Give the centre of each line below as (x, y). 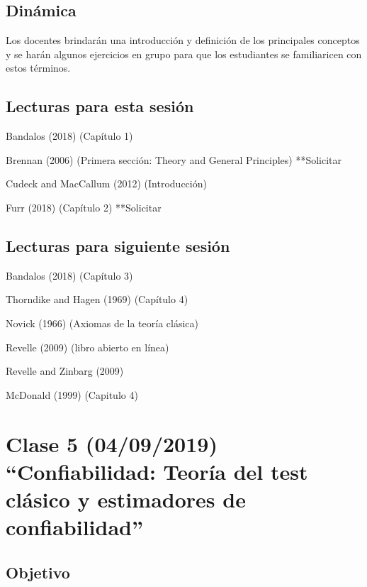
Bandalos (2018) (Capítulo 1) (69, 136)
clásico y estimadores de (126, 499)
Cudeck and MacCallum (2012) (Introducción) (106, 183)
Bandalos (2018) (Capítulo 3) (69, 275)
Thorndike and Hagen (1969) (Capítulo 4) (97, 299)
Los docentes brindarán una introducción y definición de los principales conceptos (183, 40)
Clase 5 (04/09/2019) (112, 443)
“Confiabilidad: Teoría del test (157, 471)
